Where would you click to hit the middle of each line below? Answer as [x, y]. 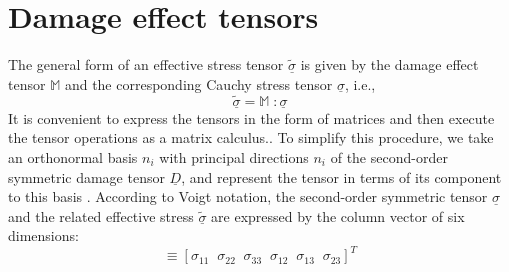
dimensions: [43, 235]
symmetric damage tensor [86, 176]
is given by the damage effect [389, 64]
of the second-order [389, 156]
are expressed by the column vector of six [338, 215]
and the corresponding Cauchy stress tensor [198, 83]
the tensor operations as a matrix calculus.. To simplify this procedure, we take [251, 137]
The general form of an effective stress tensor [146, 64]
